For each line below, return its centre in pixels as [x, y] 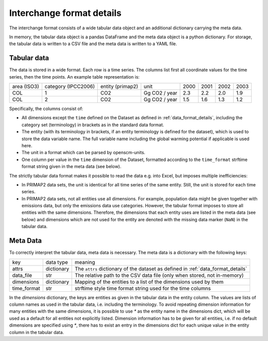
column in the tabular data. [36, 332]
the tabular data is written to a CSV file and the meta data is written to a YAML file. [93, 44]
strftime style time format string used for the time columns [143, 288]
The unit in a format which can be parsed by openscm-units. [84, 153]
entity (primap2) [119, 86]
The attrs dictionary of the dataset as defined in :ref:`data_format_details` [161, 268]
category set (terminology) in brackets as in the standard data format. [93, 125]
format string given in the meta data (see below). [71, 167]
